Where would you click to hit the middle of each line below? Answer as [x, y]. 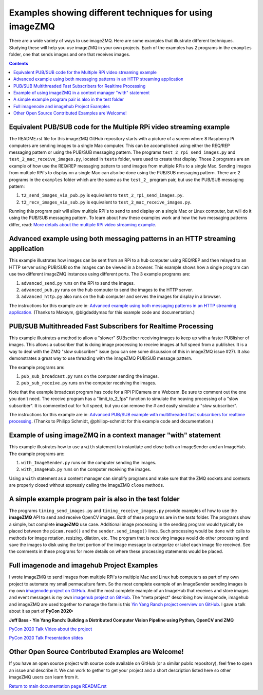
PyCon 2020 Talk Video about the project [51, 629]
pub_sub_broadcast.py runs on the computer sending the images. [90, 376]
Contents [19, 63]
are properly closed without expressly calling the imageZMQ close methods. [86, 485]
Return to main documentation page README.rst [58, 686]
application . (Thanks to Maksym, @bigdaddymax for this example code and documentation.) [102, 312]
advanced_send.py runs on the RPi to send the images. [78, 283]
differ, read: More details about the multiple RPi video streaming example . [83, 224]
